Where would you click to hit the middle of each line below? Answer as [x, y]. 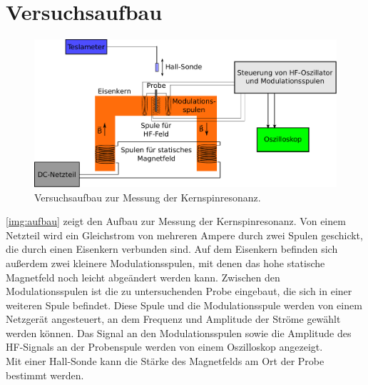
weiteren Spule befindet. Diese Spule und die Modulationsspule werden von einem [184, 305]
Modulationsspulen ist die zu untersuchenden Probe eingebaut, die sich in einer [179, 291]
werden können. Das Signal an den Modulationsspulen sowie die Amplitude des [179, 332]
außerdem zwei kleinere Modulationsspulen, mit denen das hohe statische [165, 262]
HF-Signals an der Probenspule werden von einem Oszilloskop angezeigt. [164, 347]
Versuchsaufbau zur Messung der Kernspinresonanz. [148, 197]
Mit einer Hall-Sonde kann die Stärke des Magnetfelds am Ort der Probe [165, 361]
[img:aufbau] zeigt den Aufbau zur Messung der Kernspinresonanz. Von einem [176, 221]
